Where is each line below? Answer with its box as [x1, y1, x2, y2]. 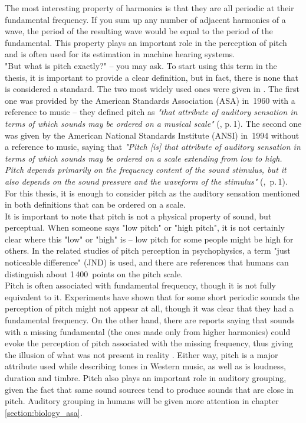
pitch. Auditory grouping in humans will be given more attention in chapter [5, 395, 279, 407]
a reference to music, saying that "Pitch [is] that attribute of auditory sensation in [5, 140, 301, 153]
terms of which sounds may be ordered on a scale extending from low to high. [5, 152, 282, 164]
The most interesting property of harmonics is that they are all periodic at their [5, 2, 294, 14]
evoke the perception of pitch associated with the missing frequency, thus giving [5, 337, 293, 349]
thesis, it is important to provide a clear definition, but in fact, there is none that [5, 71, 298, 83]
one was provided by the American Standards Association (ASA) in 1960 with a [5, 94, 295, 106]
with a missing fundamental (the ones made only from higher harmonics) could [5, 325, 291, 337]
